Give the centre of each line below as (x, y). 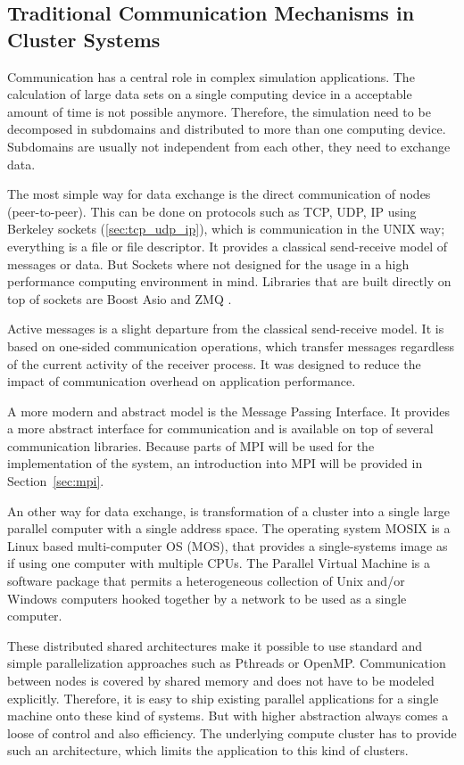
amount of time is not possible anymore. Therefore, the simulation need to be (219, 111)
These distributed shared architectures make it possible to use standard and (215, 645)
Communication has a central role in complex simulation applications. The (211, 76)
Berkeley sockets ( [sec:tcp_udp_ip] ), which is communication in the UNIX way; (226, 229)
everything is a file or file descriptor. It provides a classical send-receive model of (227, 246)
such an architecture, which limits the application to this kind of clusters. (208, 750)
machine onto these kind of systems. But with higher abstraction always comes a (228, 716)
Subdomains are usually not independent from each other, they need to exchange (229, 146)
